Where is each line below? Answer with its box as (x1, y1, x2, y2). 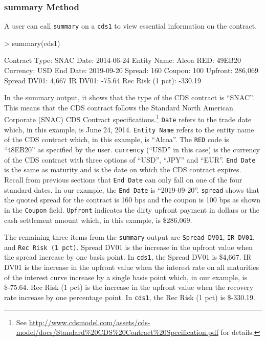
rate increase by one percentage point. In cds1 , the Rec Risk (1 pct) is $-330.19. (4, 291, 255, 302)
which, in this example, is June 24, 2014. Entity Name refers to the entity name (4, 124, 254, 134)
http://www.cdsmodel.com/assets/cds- (29, 316, 150, 327)
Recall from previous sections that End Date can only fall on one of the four (4, 174, 242, 185)
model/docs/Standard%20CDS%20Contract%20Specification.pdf (16, 327, 218, 337)
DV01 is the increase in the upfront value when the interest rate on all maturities (4, 262, 259, 272)
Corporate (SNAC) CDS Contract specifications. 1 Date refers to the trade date (4, 112, 252, 125)
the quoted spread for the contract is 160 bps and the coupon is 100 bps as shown (4, 194, 261, 205)
